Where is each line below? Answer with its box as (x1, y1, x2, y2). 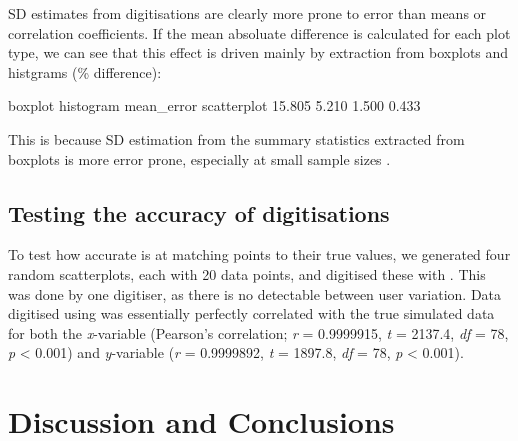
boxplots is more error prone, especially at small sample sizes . (8, 148, 391, 169)
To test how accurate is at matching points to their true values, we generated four (8, 244, 511, 265)
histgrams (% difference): (8, 61, 162, 82)
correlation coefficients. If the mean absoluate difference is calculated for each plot (8, 22, 511, 43)
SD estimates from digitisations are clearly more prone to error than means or (8, 3, 487, 23)
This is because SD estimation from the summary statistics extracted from (8, 128, 465, 149)
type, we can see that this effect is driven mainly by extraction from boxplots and (8, 42, 509, 63)
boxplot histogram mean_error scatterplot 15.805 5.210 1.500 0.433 (8, 95, 421, 116)
